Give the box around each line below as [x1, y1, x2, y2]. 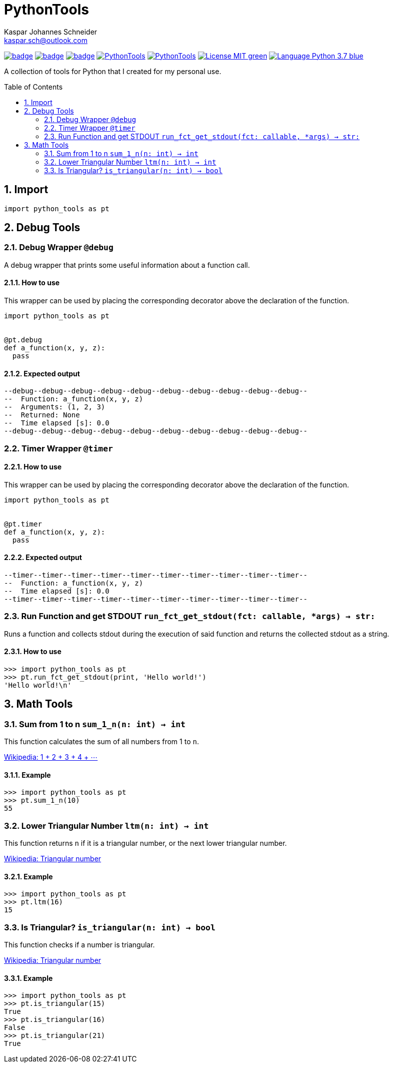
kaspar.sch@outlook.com [4, 36, 87, 45]
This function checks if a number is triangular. [4, 940, 155, 949]
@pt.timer [4, 519, 42, 528]
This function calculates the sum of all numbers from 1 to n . [4, 737, 199, 746]
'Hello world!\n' [4, 681, 71, 690]
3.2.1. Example [4, 872, 53, 881]
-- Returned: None [4, 411, 80, 419]
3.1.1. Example [4, 770, 51, 779]
